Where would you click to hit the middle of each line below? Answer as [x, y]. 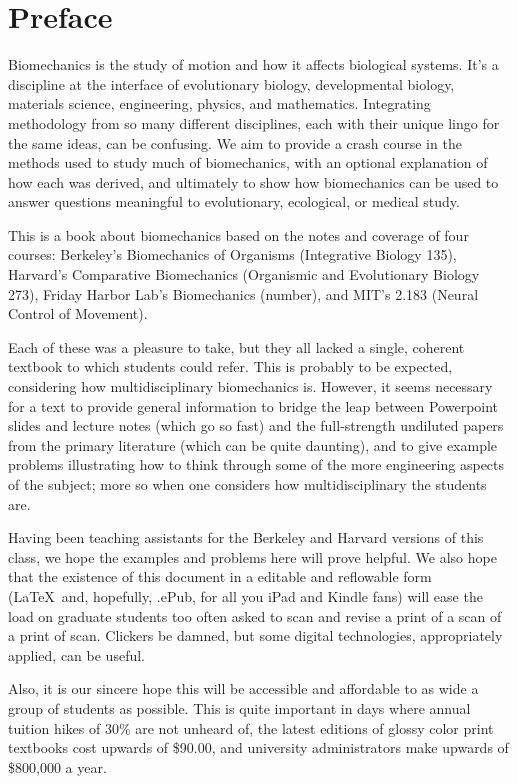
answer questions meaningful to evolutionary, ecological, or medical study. [234, 201]
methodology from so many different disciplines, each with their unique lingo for [254, 122]
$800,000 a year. [57, 766]
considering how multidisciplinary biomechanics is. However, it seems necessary [250, 386]
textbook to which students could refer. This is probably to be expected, [230, 366]
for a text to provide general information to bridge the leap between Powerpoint [253, 405]
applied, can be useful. [76, 654]
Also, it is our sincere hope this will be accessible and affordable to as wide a [243, 688]
